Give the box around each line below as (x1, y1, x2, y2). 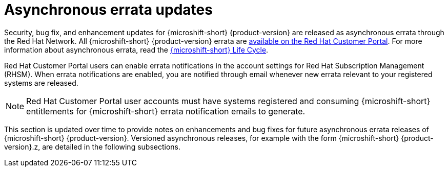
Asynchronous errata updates (4, 1, 213, 18)
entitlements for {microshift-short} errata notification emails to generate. (26, 106, 306, 116)
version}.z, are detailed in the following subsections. (4, 142, 181, 151)
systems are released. (4, 78, 78, 87)
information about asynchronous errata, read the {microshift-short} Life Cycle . (4, 45, 269, 54)
